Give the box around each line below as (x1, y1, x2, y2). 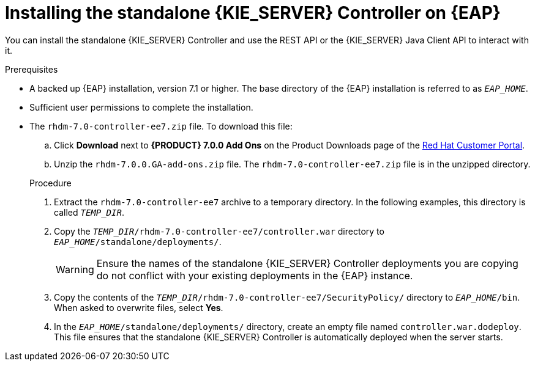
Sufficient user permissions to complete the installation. (29, 101, 253, 112)
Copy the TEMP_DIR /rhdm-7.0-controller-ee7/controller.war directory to (54, 225, 384, 236)
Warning (56, 263, 94, 276)
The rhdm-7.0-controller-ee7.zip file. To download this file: (29, 120, 293, 131)
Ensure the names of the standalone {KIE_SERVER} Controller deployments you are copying (96, 257, 518, 269)
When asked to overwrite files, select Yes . (54, 302, 223, 313)
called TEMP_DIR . (54, 207, 124, 218)
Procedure (29, 177, 72, 188)
